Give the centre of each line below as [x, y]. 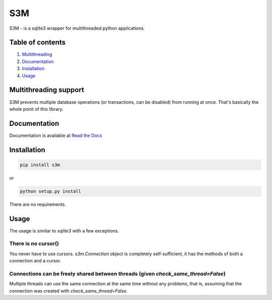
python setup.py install [51, 191]
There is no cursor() [34, 244]
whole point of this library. [37, 109]
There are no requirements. [38, 204]
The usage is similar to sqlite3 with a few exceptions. [64, 231]
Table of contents [37, 43]
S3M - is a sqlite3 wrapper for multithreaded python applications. [77, 28]
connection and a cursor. [35, 261]
